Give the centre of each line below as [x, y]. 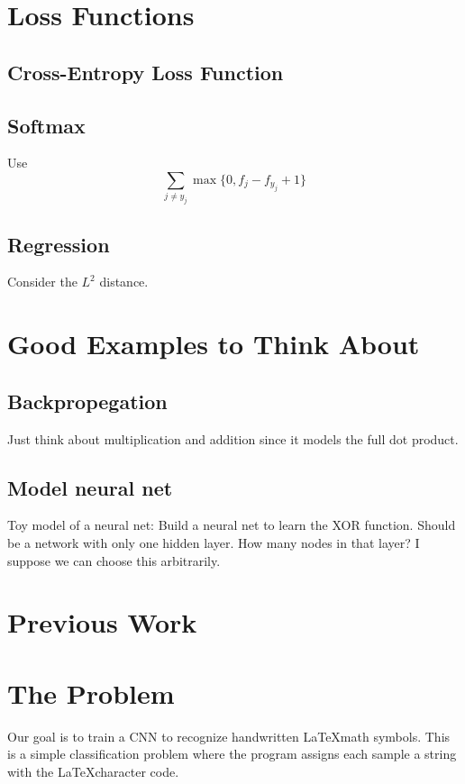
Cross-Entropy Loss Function [146, 72]
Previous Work [102, 622]
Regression [59, 244]
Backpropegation [87, 401]
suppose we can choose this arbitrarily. [114, 560]
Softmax [46, 125]
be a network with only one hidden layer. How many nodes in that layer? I [214, 542]
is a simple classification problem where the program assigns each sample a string [232, 754]
